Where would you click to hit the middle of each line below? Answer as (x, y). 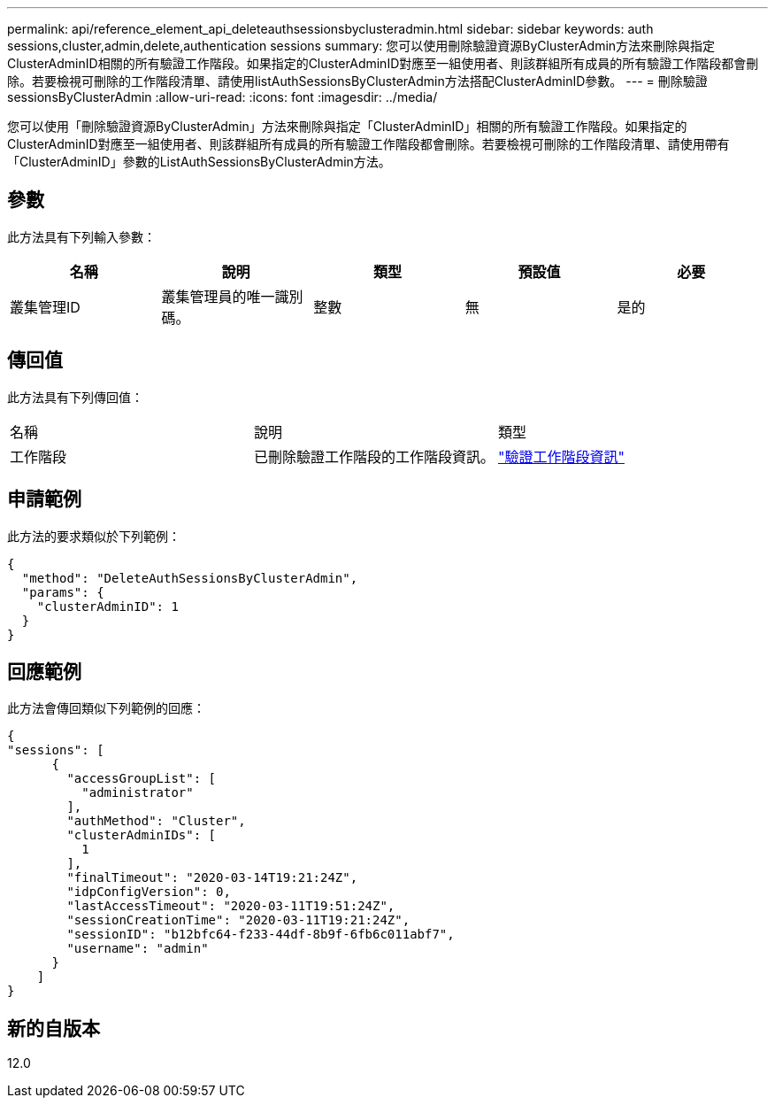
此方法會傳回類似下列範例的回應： (106, 708)
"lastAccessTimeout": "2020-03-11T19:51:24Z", (231, 906)
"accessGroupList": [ (142, 779)
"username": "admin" (138, 949)
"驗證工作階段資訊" (561, 456)
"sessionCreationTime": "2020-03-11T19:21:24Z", (238, 920)
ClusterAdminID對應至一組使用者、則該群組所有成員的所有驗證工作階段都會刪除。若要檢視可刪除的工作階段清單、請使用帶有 (368, 144)
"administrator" (138, 793)
